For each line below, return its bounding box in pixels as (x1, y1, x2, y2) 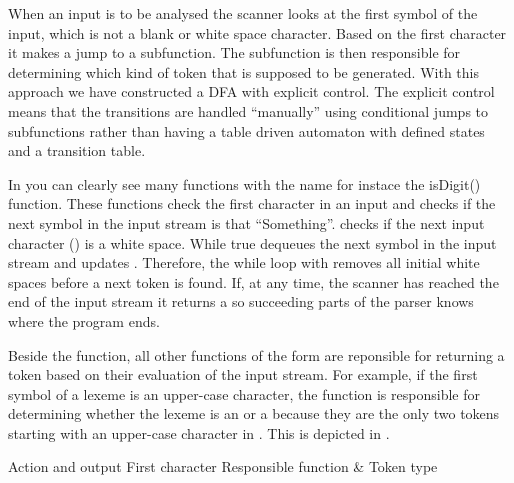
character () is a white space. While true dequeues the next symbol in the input (8, 232, 497, 253)
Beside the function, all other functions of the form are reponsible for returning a (8, 344, 505, 365)
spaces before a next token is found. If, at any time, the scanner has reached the (8, 271, 499, 292)
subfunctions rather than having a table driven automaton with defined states (8, 120, 485, 141)
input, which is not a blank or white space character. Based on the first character (8, 22, 507, 43)
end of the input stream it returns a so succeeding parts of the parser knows (8, 291, 474, 312)
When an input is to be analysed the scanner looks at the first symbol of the (8, 3, 478, 23)
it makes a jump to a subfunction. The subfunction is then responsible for (8, 42, 461, 63)
